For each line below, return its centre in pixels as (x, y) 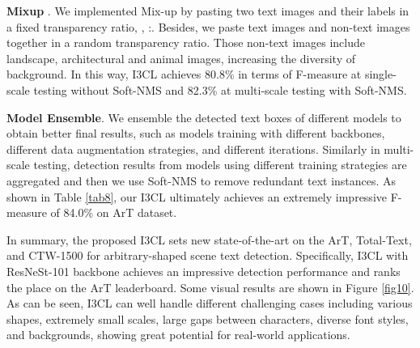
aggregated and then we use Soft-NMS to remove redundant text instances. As (202, 180)
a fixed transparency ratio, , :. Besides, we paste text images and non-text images (208, 26)
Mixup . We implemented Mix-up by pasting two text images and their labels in (208, 11)
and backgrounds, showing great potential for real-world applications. (178, 335)
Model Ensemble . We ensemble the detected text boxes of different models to (204, 117)
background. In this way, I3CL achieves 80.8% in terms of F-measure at (184, 74)
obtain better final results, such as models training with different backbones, (196, 133)
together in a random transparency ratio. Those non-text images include (186, 42)
